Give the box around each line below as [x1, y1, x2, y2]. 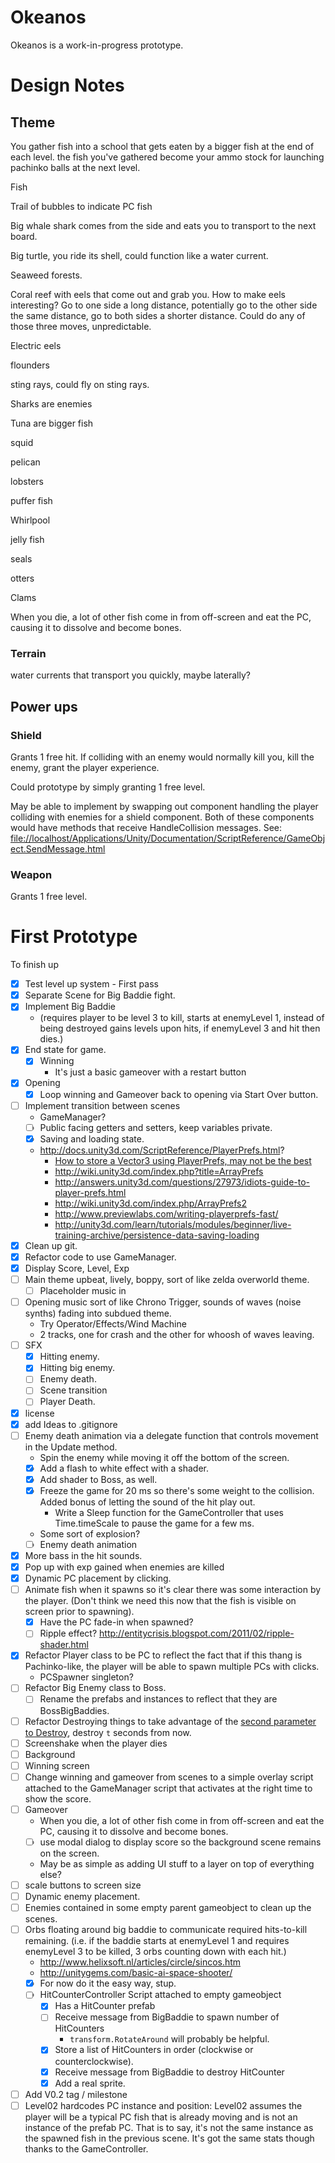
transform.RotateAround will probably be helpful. [69, 2033, 270, 2045]
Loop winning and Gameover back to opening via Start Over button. [39, 1088, 319, 1100]
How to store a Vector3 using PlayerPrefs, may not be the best [54, 1154, 312, 1166]
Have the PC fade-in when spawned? [39, 1616, 194, 1628]
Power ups [10, 698, 78, 715]
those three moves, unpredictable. [10, 320, 152, 332]
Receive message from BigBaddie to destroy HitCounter [54, 2066, 285, 2078]
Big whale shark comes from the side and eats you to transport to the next [10, 219, 317, 231]
